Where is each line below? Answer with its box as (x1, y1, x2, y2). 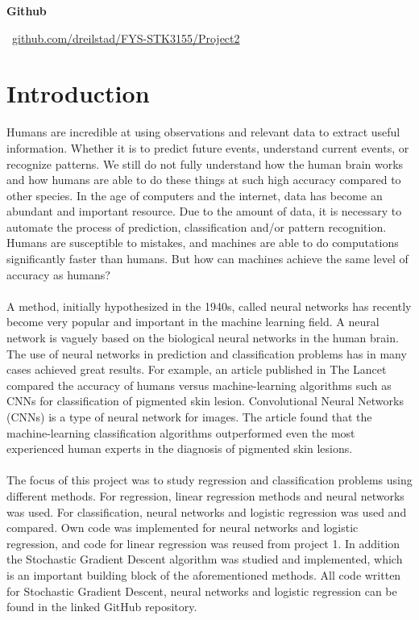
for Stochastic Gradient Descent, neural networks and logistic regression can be (6, 582, 397, 599)
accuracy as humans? (6, 266, 110, 283)
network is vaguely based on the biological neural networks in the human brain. (6, 329, 399, 346)
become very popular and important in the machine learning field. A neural (6, 313, 380, 330)
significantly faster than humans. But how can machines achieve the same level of (6, 250, 409, 267)
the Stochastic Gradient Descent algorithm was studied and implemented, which (6, 551, 403, 568)
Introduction (6, 77, 150, 110)
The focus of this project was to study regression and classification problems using (6, 471, 413, 488)
